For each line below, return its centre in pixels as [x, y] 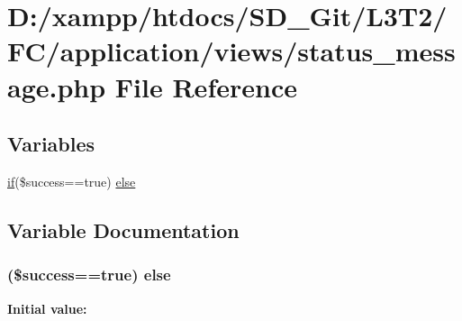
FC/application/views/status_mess [231, 51]
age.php [57, 86]
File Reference [206, 86]
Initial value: [47, 308]
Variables [51, 144]
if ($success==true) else [72, 181]
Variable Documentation [123, 229]
